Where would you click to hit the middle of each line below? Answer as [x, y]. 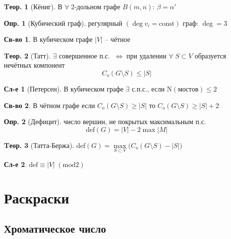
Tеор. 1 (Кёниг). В [33, 6]
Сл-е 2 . [15, 164]
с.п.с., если [148, 88]
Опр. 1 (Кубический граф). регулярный [63, 23]
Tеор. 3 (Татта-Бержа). [39, 145]
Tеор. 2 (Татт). [27, 55]
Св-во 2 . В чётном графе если [49, 105]
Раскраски [37, 197]
